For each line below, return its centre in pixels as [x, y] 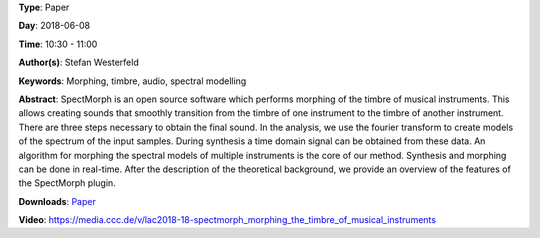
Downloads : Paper [57, 201]
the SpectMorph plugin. [67, 183]
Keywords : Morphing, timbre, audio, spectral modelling [132, 81]
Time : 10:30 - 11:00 [58, 44]
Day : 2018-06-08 [54, 26]
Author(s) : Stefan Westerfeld [78, 62]
